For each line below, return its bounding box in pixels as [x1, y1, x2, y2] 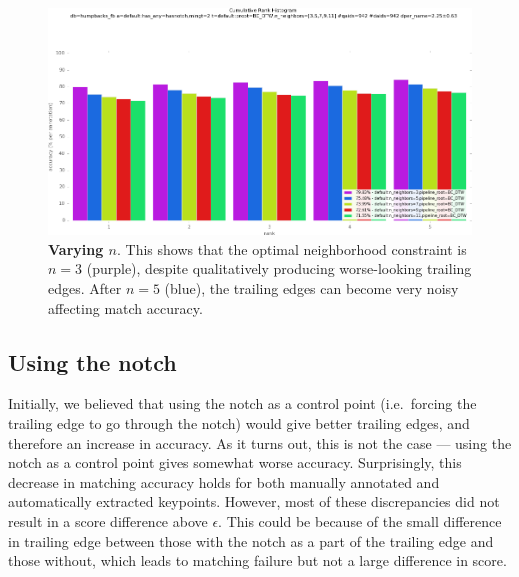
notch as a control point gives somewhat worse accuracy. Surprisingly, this [8, 452, 462, 473]
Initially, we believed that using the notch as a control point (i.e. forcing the [8, 393, 477, 414]
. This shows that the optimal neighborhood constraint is [117, 238, 467, 259]
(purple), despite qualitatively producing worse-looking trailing [86, 258, 472, 279]
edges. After [48, 278, 122, 299]
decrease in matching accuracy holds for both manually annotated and [8, 471, 440, 492]
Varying [48, 238, 104, 259]
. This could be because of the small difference [218, 511, 502, 532]
